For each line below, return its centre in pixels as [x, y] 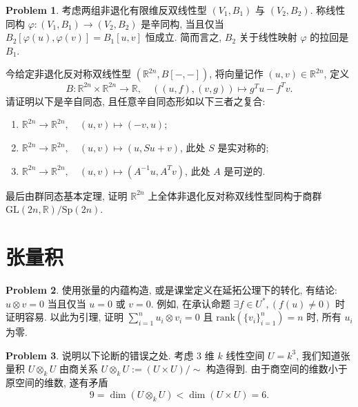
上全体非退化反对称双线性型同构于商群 [235, 195]
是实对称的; [243, 148]
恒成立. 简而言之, [183, 37]
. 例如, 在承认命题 [190, 303]
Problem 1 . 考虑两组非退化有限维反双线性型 [106, 10]
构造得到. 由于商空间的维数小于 [277, 369]
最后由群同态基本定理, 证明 [67, 195]
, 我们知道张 [323, 355]
